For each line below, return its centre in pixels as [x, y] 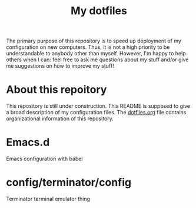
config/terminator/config [69, 182]
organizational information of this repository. [60, 118]
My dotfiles [99, 11]
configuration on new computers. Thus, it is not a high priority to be [88, 47]
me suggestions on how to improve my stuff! [60, 66]
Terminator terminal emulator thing [48, 199]
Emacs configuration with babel [45, 159]
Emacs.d [28, 142]
